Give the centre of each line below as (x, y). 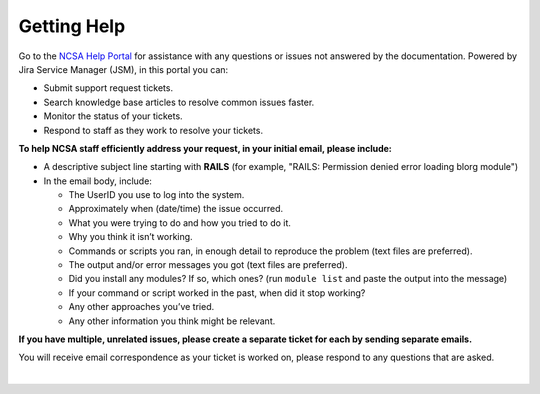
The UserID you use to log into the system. (156, 195)
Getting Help (72, 26)
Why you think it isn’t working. (131, 237)
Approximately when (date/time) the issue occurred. (176, 209)
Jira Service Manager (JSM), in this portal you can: (123, 69)
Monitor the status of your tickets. (113, 116)
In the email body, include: (97, 181)
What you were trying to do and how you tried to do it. (180, 222)
